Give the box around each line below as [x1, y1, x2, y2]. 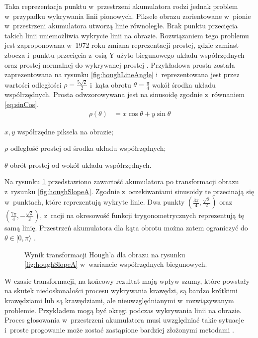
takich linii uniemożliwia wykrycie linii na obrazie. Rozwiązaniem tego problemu [4, 30, 249, 40]
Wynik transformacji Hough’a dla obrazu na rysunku [24, 249, 185, 259]
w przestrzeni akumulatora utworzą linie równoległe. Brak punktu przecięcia [4, 20, 238, 31]
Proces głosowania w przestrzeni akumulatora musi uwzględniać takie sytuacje [4, 315, 244, 325]
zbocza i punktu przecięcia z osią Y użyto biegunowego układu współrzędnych [4, 49, 245, 60]
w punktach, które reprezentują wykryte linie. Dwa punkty [4, 197, 185, 207]
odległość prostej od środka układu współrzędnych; [10, 143, 166, 153]
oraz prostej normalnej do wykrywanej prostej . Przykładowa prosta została [4, 59, 235, 70]
